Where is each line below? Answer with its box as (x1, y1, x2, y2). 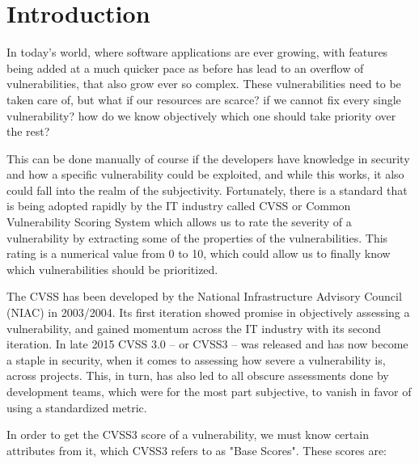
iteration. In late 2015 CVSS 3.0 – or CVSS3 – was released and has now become (6, 335, 408, 352)
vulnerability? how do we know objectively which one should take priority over (6, 107, 396, 124)
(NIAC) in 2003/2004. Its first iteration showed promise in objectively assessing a (6, 304, 410, 321)
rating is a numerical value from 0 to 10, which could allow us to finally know (6, 245, 391, 262)
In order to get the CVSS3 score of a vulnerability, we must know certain (6, 426, 369, 443)
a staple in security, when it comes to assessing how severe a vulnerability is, (6, 351, 386, 368)
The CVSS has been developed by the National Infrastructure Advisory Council (6, 288, 402, 305)
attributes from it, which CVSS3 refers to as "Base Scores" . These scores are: (6, 441, 387, 458)
